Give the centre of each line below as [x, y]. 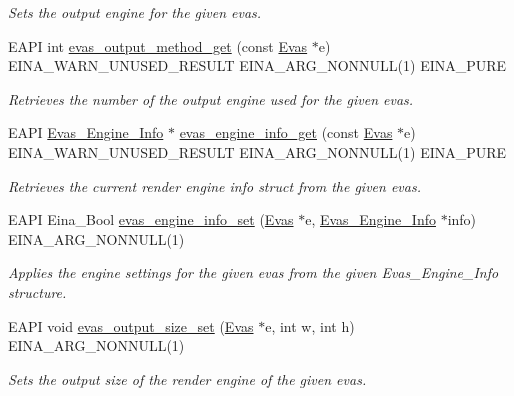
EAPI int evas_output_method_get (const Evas [158, 45]
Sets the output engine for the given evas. [135, 12]
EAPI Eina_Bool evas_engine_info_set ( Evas [151, 219]
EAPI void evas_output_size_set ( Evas [131, 325]
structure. [37, 291]
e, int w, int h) [310, 325]
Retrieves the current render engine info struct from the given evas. [214, 185]
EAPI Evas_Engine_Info [86, 132]
